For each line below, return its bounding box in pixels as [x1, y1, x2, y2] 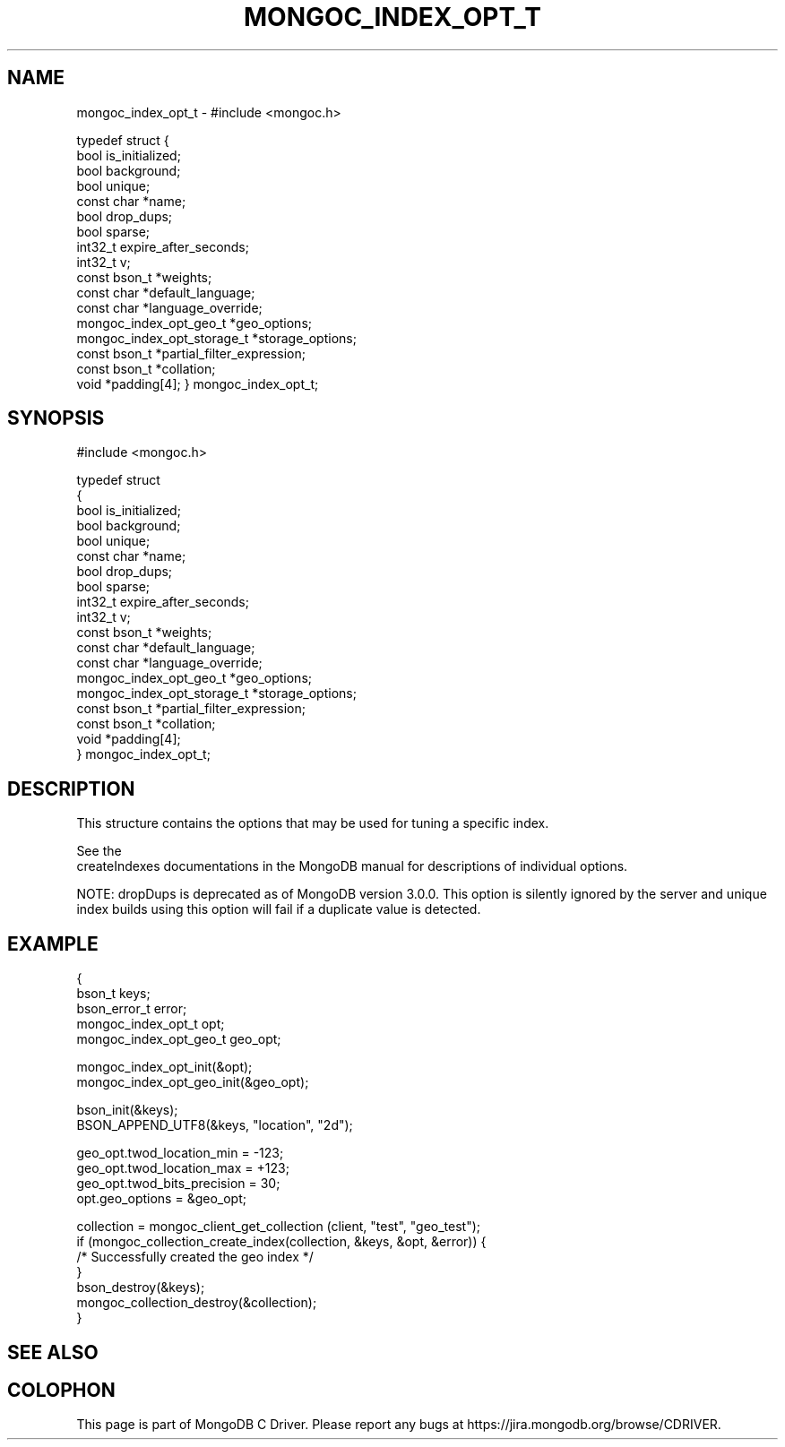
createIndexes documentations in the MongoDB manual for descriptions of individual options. [76, 858, 628, 874]
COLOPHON [7, 1378, 116, 1401]
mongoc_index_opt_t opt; [76, 1016, 225, 1032]
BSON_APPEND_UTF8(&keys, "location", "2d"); [76, 1117, 353, 1133]
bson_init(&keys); [76, 1102, 178, 1118]
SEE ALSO [7, 1340, 99, 1364]
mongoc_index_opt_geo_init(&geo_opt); [76, 1074, 309, 1090]
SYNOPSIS [7, 407, 105, 430]
